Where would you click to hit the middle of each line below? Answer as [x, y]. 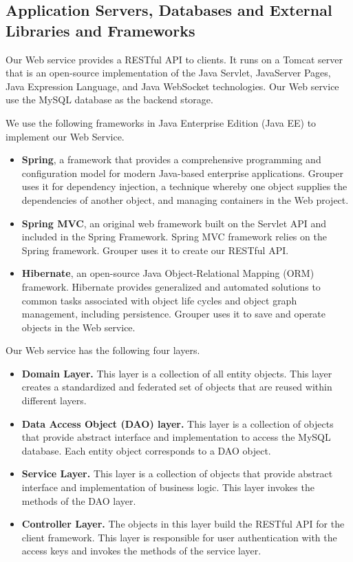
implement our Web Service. [65, 136]
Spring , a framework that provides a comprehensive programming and [171, 159]
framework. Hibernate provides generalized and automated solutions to [171, 286]
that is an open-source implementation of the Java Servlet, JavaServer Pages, [168, 73]
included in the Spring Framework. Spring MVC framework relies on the [174, 237]
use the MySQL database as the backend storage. [109, 100]
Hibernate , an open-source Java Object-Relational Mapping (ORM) [168, 273]
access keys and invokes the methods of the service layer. [141, 551]
